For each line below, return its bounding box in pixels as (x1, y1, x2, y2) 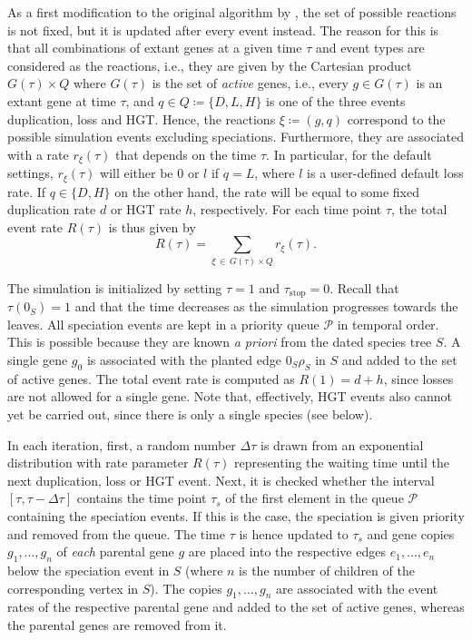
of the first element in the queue (225, 488, 404, 507)
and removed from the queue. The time (7, 524, 226, 543)
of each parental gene (56, 542, 174, 561)
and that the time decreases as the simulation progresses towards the (74, 297, 458, 316)
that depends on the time (115, 144, 257, 163)
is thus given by (108, 217, 196, 236)
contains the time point (76, 488, 207, 507)
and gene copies (367, 524, 455, 543)
